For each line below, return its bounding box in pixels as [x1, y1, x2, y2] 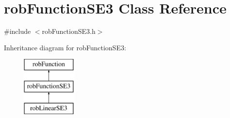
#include [4, 26, 31, 36]
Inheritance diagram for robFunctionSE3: [4, 42, 126, 52]
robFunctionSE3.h [42, 26, 96, 36]
